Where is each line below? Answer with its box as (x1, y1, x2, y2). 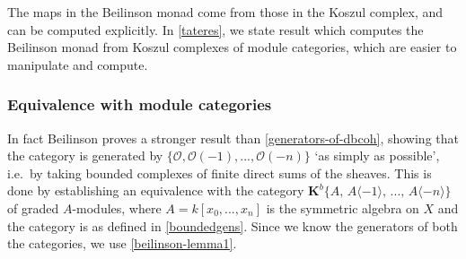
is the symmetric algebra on (266, 198, 419, 217)
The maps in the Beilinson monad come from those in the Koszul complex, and (7, 3, 444, 21)
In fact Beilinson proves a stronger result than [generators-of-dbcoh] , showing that (7, 128, 459, 147)
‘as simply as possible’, (314, 146, 440, 165)
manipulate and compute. (7, 55, 148, 73)
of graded (7, 198, 59, 217)
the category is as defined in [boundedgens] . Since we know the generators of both (7, 216, 458, 235)
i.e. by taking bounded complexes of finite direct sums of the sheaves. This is (7, 163, 432, 182)
